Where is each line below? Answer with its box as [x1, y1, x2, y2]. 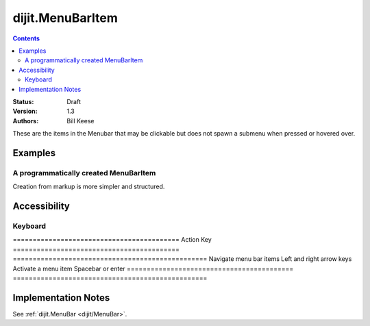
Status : [12, 97, 34, 105]
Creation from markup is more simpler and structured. [12, 182, 165, 191]
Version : [12, 107, 38, 116]
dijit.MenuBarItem [12, 10, 118, 25]
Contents [12, 34, 40, 42]
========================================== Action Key [12, 236, 212, 244]
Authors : [12, 116, 39, 125]
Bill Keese [66, 116, 95, 125]
